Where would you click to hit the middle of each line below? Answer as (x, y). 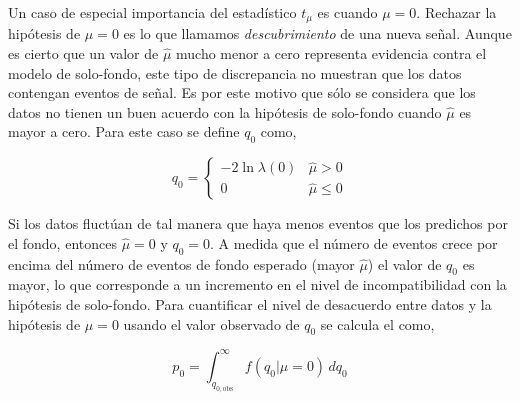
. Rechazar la (456, 12)
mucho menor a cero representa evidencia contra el (331, 53)
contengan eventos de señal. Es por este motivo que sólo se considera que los (242, 92)
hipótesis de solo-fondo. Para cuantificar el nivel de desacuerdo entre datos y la (250, 304)
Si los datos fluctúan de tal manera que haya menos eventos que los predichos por (258, 223)
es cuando (347, 12)
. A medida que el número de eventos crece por (354, 242)
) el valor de (404, 263)
